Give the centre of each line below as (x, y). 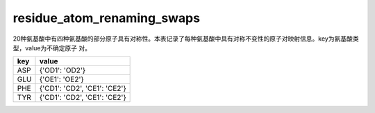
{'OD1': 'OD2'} (62, 70)
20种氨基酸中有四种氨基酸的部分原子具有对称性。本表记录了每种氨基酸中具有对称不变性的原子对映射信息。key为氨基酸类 (186, 39)
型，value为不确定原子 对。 (52, 48)
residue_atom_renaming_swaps (107, 18)
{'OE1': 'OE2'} (61, 79)
